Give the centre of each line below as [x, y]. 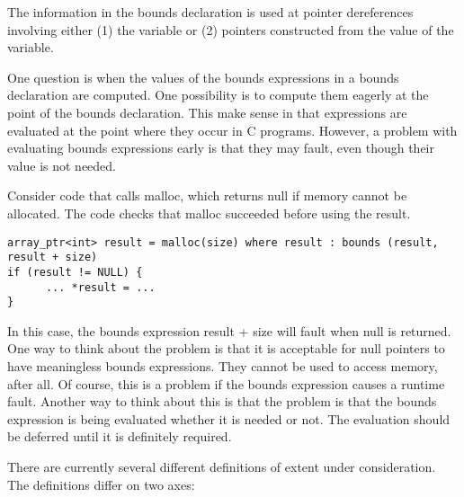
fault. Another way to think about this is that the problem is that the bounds [222, 401]
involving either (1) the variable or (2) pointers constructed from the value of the [231, 29]
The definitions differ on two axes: [101, 484]
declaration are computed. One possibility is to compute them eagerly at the [218, 95]
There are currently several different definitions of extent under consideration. [222, 466]
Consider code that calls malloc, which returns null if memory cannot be [207, 195]
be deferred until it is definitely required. [120, 436]
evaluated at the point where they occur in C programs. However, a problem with [232, 130]
